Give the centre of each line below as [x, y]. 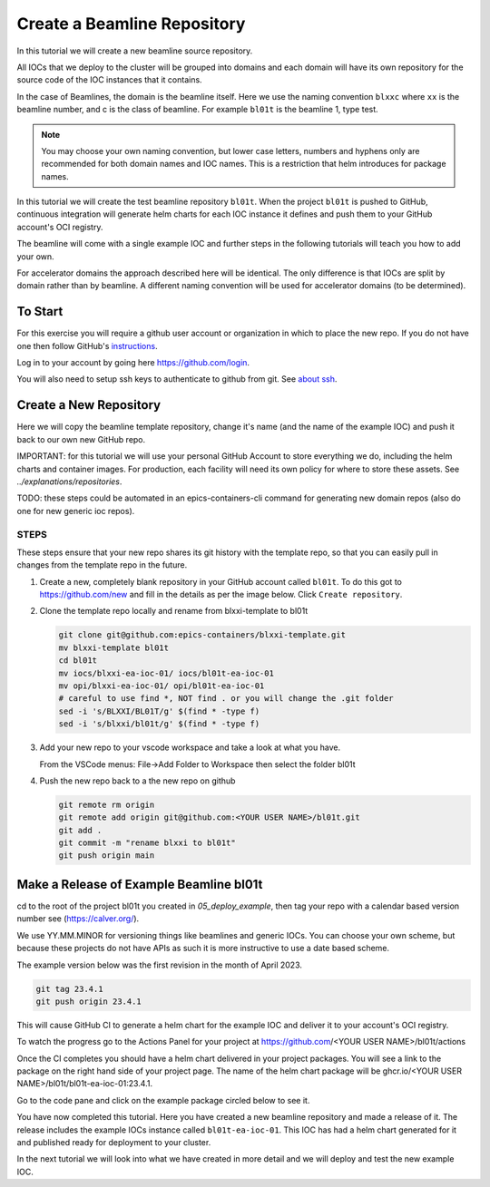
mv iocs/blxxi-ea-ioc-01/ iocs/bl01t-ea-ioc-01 [166, 673]
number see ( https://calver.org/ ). [78, 919]
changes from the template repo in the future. [102, 565]
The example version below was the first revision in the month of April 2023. [160, 965]
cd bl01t [78, 661]
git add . [80, 830]
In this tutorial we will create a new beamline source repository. [135, 51]
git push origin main [107, 856]
